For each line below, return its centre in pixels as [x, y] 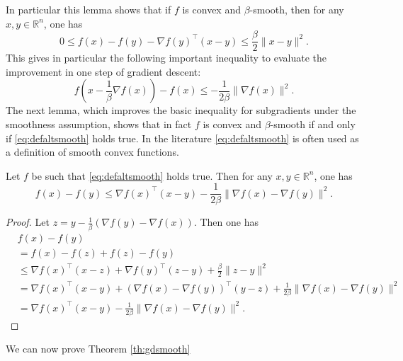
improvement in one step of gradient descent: [103, 71]
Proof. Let [28, 222]
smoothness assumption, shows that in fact [99, 124]
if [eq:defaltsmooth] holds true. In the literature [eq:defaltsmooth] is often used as [182, 138]
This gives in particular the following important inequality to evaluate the [166, 58]
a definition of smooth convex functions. [92, 152]
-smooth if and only [313, 124]
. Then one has [226, 222]
